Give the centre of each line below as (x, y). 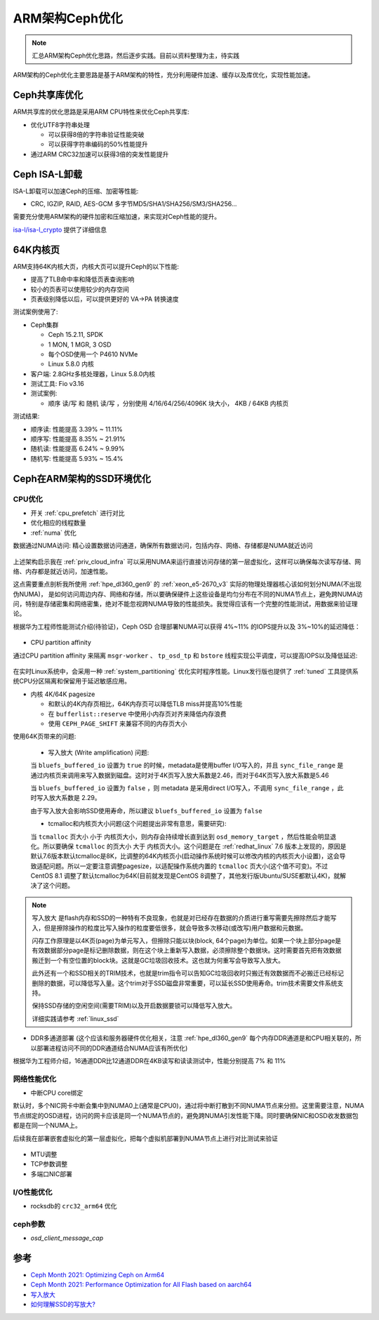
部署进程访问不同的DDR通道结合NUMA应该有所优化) (112, 1048)
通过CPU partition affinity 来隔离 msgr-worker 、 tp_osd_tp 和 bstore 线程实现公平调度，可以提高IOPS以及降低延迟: (185, 655)
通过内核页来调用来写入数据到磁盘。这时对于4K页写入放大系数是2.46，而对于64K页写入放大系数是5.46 (180, 775)
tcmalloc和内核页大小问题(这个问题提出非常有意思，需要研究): (137, 824)
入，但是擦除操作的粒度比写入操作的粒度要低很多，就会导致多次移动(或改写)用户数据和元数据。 (169, 928)
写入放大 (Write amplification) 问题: (99, 752)
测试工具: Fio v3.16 (57, 384)
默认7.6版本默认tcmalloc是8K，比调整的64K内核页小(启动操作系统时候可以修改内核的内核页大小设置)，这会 (185, 856)
